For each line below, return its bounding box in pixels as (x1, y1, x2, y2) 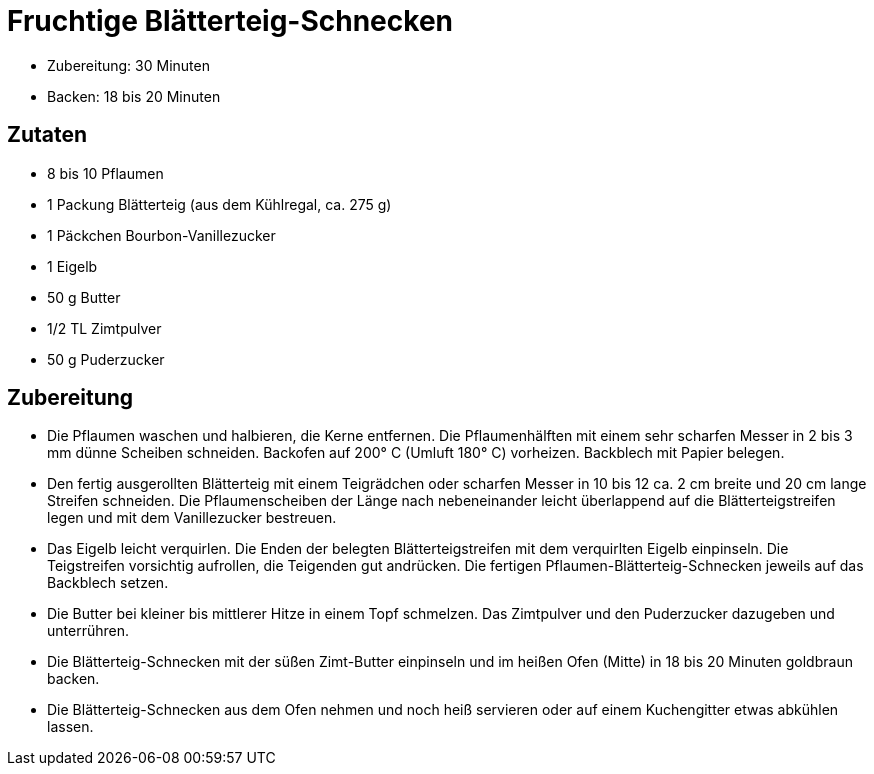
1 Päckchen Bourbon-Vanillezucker (47, 226, 276, 244)
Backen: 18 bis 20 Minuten (47, 87, 221, 105)
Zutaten (7, 122, 88, 148)
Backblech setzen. (47, 574, 169, 592)
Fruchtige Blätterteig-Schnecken (7, 4, 453, 38)
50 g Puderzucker (47, 350, 165, 368)
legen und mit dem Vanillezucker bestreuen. (47, 509, 337, 527)
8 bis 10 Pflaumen (47, 164, 164, 182)
